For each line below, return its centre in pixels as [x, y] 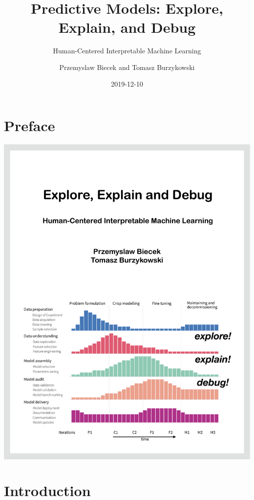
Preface [30, 125]
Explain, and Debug [127, 27]
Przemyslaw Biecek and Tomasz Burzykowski [127, 67]
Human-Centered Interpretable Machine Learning [127, 51]
